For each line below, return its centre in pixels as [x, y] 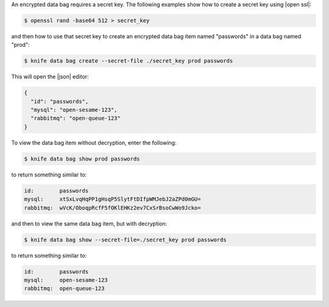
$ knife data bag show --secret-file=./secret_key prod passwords [125, 240]
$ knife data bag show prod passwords [82, 159]
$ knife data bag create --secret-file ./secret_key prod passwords [129, 61]
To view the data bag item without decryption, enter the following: [94, 142]
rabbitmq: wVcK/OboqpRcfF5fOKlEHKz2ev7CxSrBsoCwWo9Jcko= [112, 208]
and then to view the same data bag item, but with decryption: [89, 223]
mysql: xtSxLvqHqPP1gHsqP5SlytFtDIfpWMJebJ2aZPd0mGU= [112, 199]
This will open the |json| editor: [50, 77]
